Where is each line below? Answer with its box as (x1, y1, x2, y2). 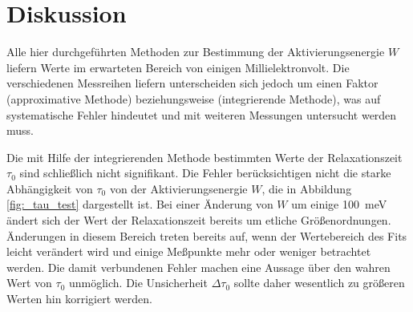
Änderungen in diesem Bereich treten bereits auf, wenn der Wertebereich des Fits (6, 227, 407, 244)
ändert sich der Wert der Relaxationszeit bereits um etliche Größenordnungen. (6, 212, 391, 229)
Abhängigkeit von (6, 180, 93, 197)
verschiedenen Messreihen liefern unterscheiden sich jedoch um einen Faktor (6, 75, 379, 91)
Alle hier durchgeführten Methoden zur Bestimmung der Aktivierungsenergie (6, 43, 385, 60)
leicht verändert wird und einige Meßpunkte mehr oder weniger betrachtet (6, 243, 371, 260)
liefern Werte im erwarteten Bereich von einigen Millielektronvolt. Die (6, 59, 350, 75)
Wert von (6, 274, 52, 291)
